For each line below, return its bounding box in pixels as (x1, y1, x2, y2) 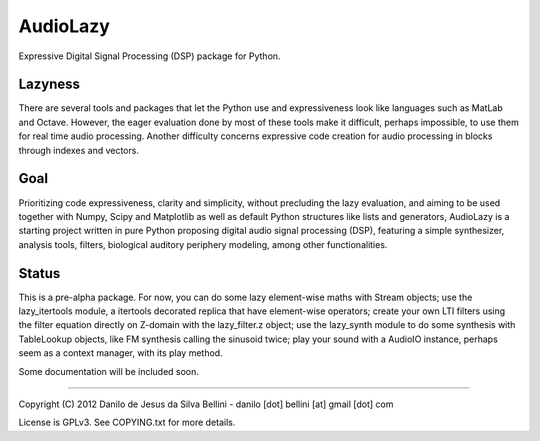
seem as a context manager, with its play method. (18, 347, 224, 359)
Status (18, 265, 61, 282)
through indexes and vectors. (18, 144, 140, 156)
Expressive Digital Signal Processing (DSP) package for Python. (18, 50, 281, 62)
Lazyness (18, 76, 80, 93)
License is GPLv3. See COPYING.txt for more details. (18, 416, 236, 429)
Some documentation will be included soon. (18, 365, 200, 377)
